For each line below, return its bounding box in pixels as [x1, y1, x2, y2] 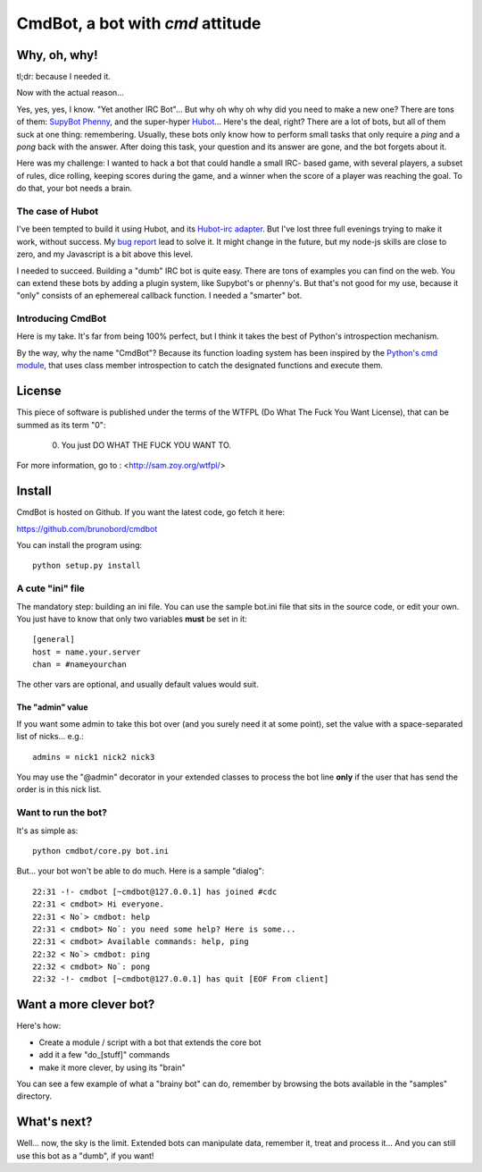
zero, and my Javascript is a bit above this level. [16, 249, 194, 259]
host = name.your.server [32, 646, 141, 657]
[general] [32, 635, 75, 645]
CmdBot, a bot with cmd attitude [16, 13, 262, 33]
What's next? [16, 1114, 93, 1130]
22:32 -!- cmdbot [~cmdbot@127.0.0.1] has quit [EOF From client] [32, 974, 329, 984]
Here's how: [16, 1020, 62, 1032]
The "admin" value [16, 702, 88, 712]
